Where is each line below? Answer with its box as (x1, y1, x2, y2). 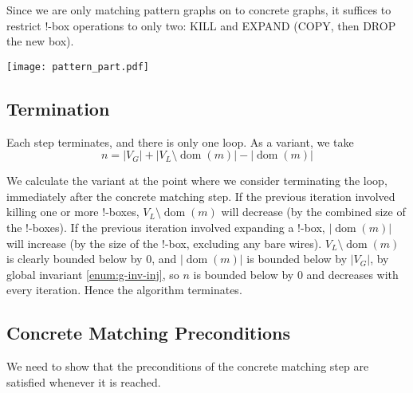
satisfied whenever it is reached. (6, 373, 161, 390)
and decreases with (306, 265, 399, 282)
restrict (6, 17, 41, 33)
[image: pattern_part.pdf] (6, 61, 149, 73)
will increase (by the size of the (6, 234, 159, 251)
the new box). (6, 33, 74, 49)
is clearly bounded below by (6, 250, 143, 267)
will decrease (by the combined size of (221, 203, 406, 220)
